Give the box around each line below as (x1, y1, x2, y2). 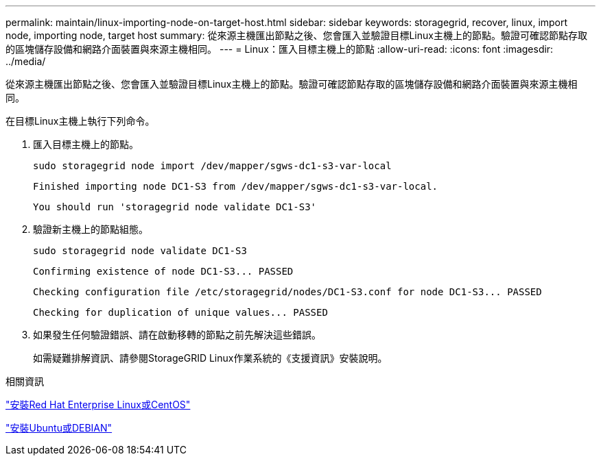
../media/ (5, 55, 46, 67)
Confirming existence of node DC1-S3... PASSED (33, 266, 294, 277)
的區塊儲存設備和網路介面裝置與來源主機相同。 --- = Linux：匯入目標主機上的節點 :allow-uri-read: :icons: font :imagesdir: (5, 43, 554, 55)
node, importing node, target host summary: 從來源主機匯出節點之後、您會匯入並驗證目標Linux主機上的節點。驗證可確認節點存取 (5, 29, 587, 41)
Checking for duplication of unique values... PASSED (33, 307, 328, 318)
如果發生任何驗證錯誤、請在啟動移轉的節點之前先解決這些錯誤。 (33, 329, 321, 340)
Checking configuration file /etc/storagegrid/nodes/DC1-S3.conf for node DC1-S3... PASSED (33, 286, 542, 297)
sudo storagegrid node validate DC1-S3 (33, 245, 247, 256)
